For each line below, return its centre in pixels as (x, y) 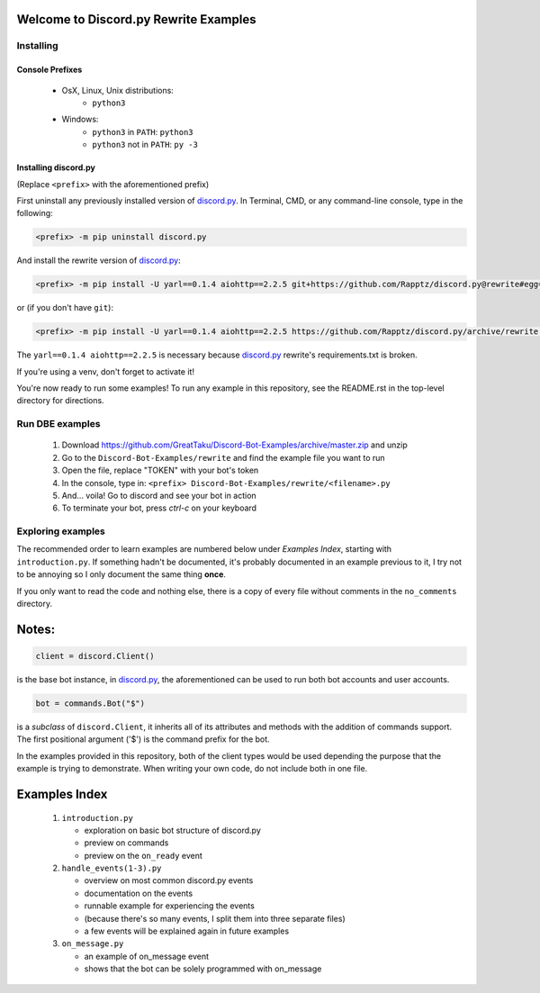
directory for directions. (60, 401)
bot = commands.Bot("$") (90, 703)
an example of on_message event (147, 956)
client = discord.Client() (95, 656)
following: (35, 213)
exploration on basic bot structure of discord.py (172, 830)
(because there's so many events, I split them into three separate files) (215, 918)
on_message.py (93, 944)
